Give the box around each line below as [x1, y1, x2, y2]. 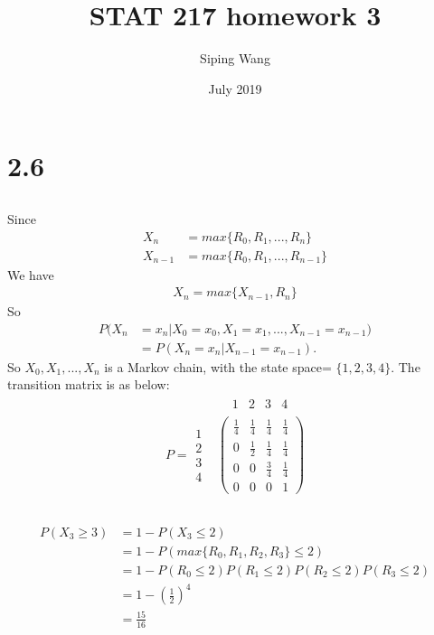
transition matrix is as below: [7, 375, 170, 394]
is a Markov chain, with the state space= [104, 357, 332, 376]
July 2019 [208, 79, 262, 98]
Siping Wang [200, 49, 270, 68]
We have [7, 265, 54, 284]
